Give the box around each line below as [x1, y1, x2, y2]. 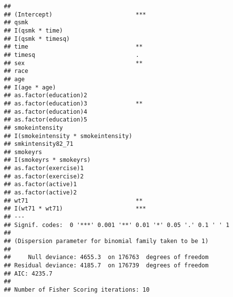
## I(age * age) [4, 84, 56, 91]
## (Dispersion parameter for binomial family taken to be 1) [4, 238, 209, 245]
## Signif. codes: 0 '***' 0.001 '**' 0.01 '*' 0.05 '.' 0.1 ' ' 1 [4, 221, 230, 228]
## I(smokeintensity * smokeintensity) [4, 132, 132, 140]
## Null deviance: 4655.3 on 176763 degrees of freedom [4, 254, 209, 261]
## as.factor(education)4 [4, 108, 87, 115]
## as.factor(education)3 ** [4, 100, 143, 107]
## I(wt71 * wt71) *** [4, 205, 146, 212]
